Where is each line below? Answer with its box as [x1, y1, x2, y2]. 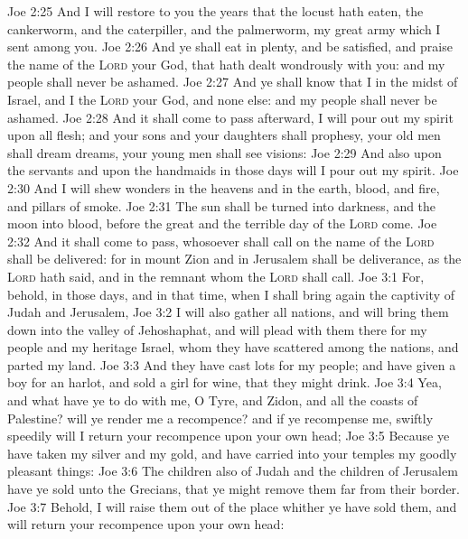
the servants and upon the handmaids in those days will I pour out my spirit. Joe [7, 161, 459, 180]
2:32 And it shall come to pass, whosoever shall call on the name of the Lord [7, 231, 435, 250]
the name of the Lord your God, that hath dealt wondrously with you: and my [7, 54, 445, 73]
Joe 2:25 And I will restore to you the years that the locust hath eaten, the [7, 2, 424, 20]
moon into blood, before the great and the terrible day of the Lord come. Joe [7, 214, 437, 233]
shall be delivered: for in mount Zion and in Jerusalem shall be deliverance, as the [7, 249, 462, 268]
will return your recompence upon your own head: [7, 515, 285, 534]
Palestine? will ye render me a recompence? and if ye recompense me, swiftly [7, 408, 434, 427]
